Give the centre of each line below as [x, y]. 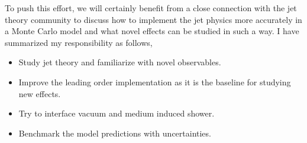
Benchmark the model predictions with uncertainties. [115, 133]
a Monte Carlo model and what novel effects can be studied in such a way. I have [152, 31]
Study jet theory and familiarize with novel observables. [120, 62]
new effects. [40, 93]
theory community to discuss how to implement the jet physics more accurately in [153, 19]
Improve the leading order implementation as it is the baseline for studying [155, 82]
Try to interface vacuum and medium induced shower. [117, 113]
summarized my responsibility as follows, [79, 42]
